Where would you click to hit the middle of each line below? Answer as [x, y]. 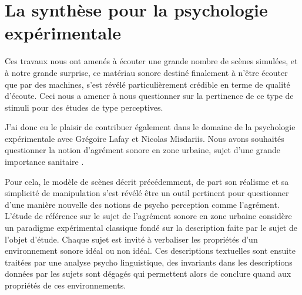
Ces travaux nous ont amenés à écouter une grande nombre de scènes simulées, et [151, 61]
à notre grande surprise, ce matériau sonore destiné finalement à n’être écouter [146, 72]
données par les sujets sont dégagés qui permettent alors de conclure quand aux [148, 274]
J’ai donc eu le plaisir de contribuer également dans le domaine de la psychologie [150, 127]
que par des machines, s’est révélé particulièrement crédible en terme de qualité [147, 84]
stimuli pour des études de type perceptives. [84, 107]
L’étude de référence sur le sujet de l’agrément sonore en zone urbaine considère [148, 216]
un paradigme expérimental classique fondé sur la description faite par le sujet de [151, 228]
